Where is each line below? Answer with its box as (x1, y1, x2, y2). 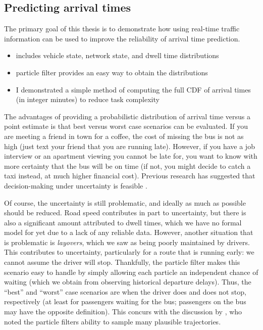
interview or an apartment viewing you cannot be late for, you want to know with (4, 151, 257, 161)
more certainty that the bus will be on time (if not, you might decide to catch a (4, 160, 251, 171)
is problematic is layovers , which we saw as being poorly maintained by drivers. (4, 237, 250, 247)
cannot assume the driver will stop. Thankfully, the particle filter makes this (4, 257, 240, 267)
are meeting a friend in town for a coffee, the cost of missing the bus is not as (4, 130, 244, 141)
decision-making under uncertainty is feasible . (4, 180, 147, 191)
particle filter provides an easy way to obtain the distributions (16, 67, 208, 77)
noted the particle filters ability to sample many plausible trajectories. (4, 316, 221, 326)
